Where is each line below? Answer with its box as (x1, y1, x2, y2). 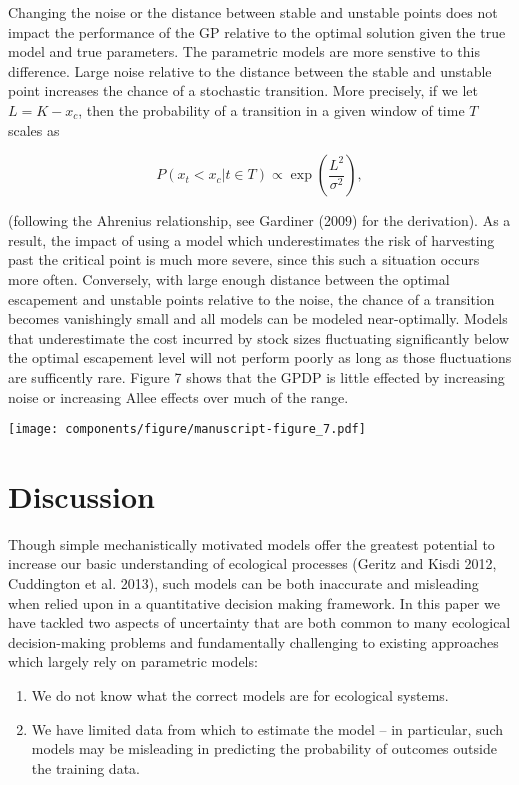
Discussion (8, 475, 155, 516)
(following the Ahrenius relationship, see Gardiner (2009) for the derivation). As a (8, 210, 511, 231)
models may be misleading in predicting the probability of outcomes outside (31, 738, 497, 759)
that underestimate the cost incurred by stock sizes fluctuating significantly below (8, 327, 510, 348)
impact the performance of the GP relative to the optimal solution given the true (8, 21, 506, 42)
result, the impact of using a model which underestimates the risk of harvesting (8, 229, 495, 250)
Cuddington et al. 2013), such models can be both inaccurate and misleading (8, 573, 479, 594)
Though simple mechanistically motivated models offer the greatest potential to (8, 533, 495, 554)
